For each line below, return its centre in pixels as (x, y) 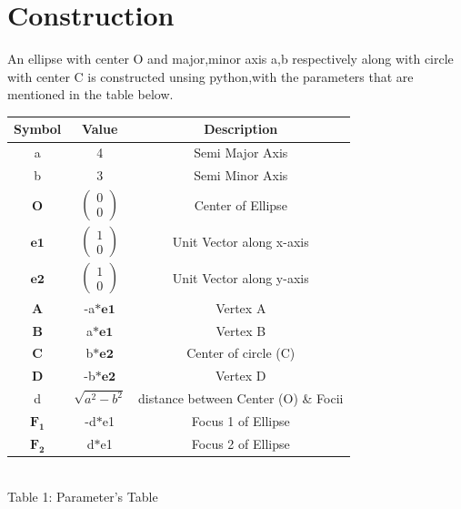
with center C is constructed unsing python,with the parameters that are (210, 76)
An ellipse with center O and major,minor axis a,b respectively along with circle (230, 59)
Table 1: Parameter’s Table (83, 496)
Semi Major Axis (241, 153)
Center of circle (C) (241, 353)
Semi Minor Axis (241, 175)
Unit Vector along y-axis (241, 278)
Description (241, 129)
